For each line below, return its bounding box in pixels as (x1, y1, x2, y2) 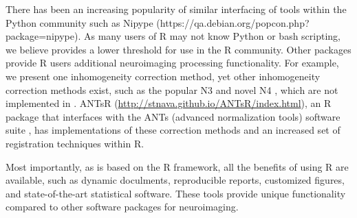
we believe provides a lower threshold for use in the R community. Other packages (6, 42, 351, 56)
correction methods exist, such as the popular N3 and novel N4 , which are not (6, 82, 338, 97)
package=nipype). (6, 29, 81, 43)
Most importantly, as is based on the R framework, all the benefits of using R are (6, 159, 349, 173)
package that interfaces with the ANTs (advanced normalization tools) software (6, 109, 340, 123)
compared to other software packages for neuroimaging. (6, 199, 239, 214)
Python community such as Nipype (6, 15, 153, 29)
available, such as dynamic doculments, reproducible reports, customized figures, (6, 173, 345, 187)
